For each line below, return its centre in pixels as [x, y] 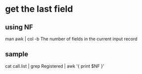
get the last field [39, 9]
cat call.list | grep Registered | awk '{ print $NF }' [55, 66]
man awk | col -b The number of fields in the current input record [71, 39]
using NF [19, 27]
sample [17, 54]
